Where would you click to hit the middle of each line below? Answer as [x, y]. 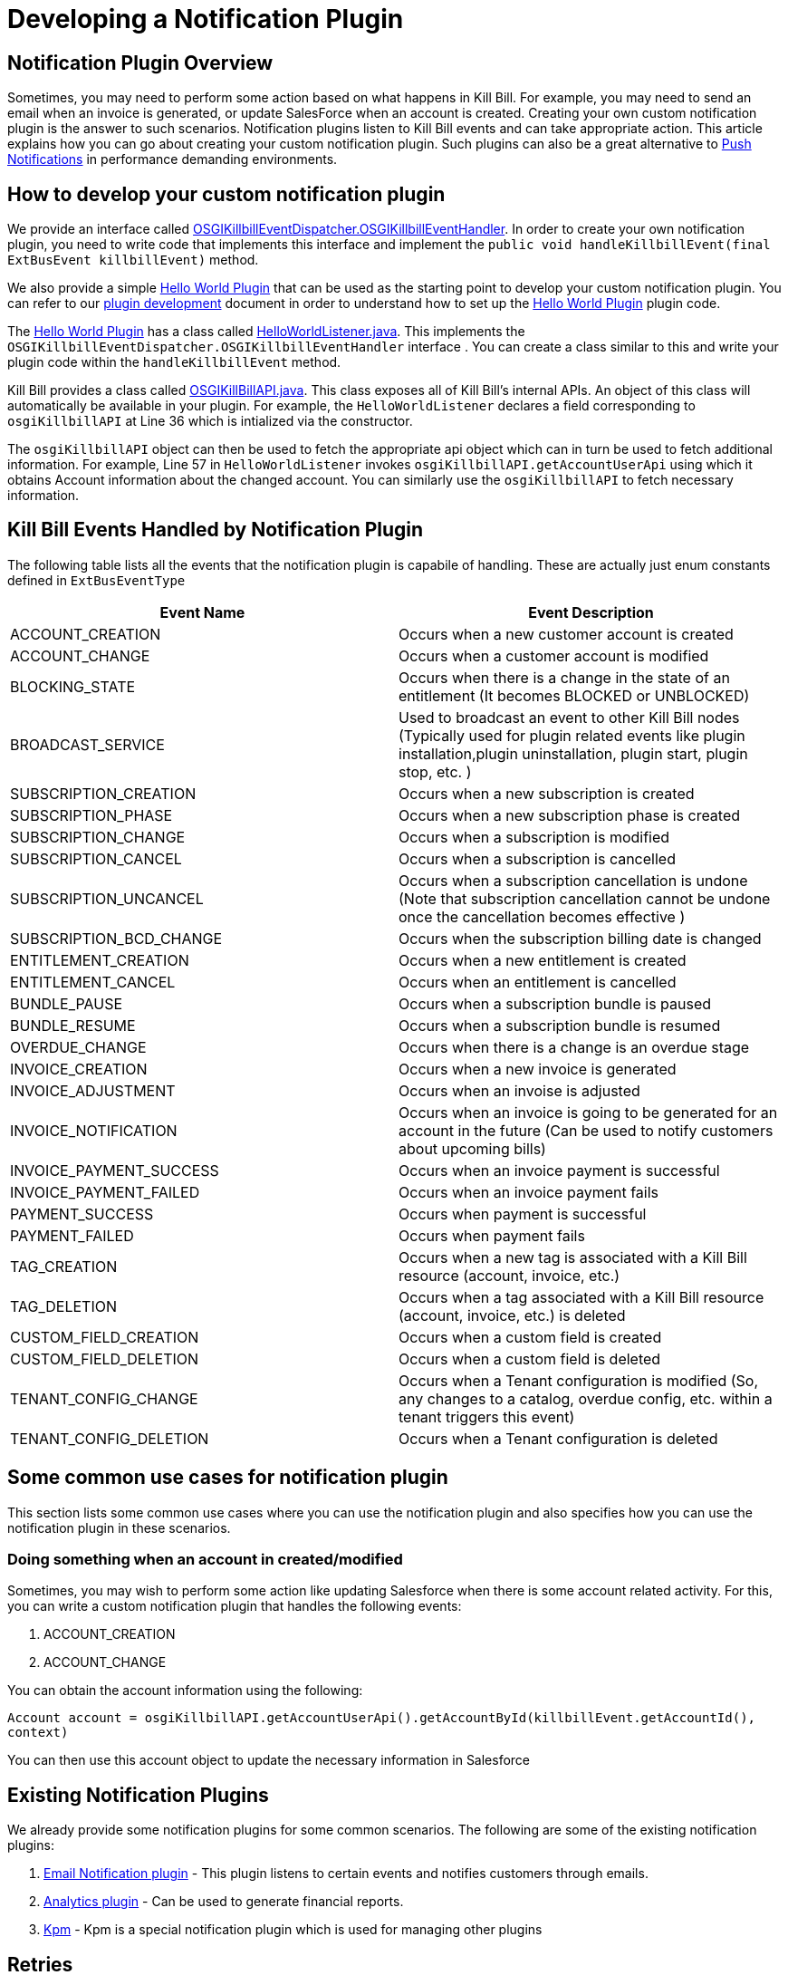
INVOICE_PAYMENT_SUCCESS [115, 1170]
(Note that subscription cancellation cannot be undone [585, 898]
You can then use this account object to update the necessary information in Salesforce [269, 1760]
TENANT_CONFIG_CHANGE [104, 1398]
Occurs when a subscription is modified [534, 837]
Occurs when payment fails [492, 1235]
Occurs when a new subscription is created [547, 793]
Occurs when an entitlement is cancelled [538, 982]
